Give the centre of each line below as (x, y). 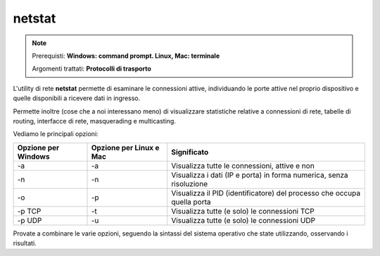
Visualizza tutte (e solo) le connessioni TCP (243, 211)
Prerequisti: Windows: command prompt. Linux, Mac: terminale (126, 56)
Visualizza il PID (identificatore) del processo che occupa (266, 193)
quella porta (191, 202)
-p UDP (30, 220)
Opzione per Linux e (125, 147)
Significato (190, 152)
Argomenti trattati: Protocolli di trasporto (91, 69)
